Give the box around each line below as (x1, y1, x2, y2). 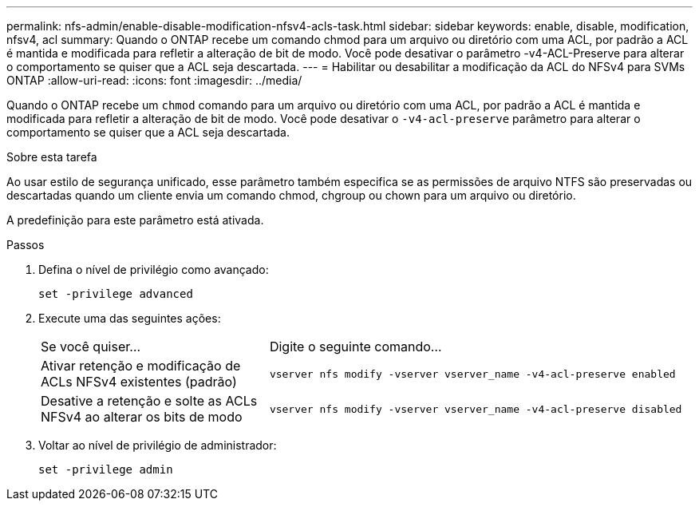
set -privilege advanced (38, 287, 193, 300)
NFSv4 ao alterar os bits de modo (41, 409, 243, 425)
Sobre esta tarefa (6, 150, 97, 164)
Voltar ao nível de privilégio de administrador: (38, 438, 277, 452)
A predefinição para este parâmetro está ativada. (6, 213, 264, 227)
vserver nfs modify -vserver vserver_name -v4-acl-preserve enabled (269, 367, 676, 380)
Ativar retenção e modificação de (41, 358, 241, 374)
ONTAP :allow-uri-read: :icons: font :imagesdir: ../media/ (6, 73, 302, 87)
